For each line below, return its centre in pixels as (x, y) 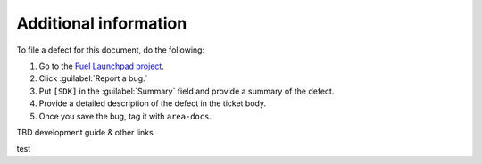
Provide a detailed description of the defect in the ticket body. (153, 103)
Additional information (102, 23)
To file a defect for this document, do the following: (111, 50)
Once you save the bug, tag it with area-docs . (125, 116)
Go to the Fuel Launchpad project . (101, 66)
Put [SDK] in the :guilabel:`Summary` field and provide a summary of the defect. (187, 91)
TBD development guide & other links (85, 132)
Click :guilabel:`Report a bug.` (93, 78)
